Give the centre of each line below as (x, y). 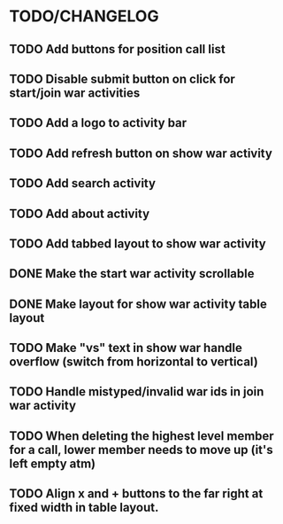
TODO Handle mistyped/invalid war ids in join (137, 392)
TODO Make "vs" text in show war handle (126, 348)
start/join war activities (75, 93)
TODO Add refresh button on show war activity (141, 153)
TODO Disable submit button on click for (122, 78)
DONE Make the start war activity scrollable (132, 274)
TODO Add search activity (83, 184)
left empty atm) (53, 463)
